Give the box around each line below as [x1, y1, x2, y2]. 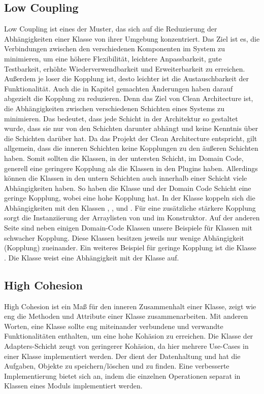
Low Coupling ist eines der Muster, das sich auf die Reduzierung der [4, 23, 217, 34]
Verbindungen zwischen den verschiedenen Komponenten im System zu [4, 43, 225, 54]
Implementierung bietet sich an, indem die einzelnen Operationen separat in [4, 370, 241, 381]
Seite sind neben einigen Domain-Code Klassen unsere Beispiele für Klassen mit [4, 222, 253, 233]
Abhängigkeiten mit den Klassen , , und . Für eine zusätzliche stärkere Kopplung [4, 202, 256, 213]
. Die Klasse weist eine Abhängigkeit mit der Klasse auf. [4, 252, 179, 262]
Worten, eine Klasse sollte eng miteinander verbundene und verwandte [4, 320, 223, 331]
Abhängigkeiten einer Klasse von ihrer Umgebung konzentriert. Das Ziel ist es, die [4, 33, 260, 44]
